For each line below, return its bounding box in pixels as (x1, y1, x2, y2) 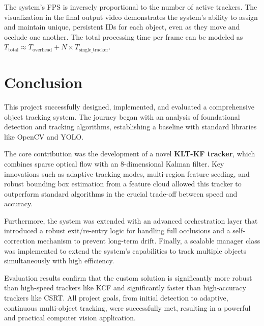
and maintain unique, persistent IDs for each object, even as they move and (4, 21, 240, 32)
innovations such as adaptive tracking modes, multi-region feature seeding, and (4, 168, 250, 179)
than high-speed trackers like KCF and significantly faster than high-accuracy (4, 282, 246, 293)
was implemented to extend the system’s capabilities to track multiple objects (4, 245, 247, 256)
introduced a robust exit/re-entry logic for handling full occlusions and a (4, 225, 230, 236)
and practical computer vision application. (4, 312, 136, 323)
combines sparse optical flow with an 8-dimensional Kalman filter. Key (4, 158, 224, 169)
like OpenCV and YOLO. (4, 131, 84, 142)
